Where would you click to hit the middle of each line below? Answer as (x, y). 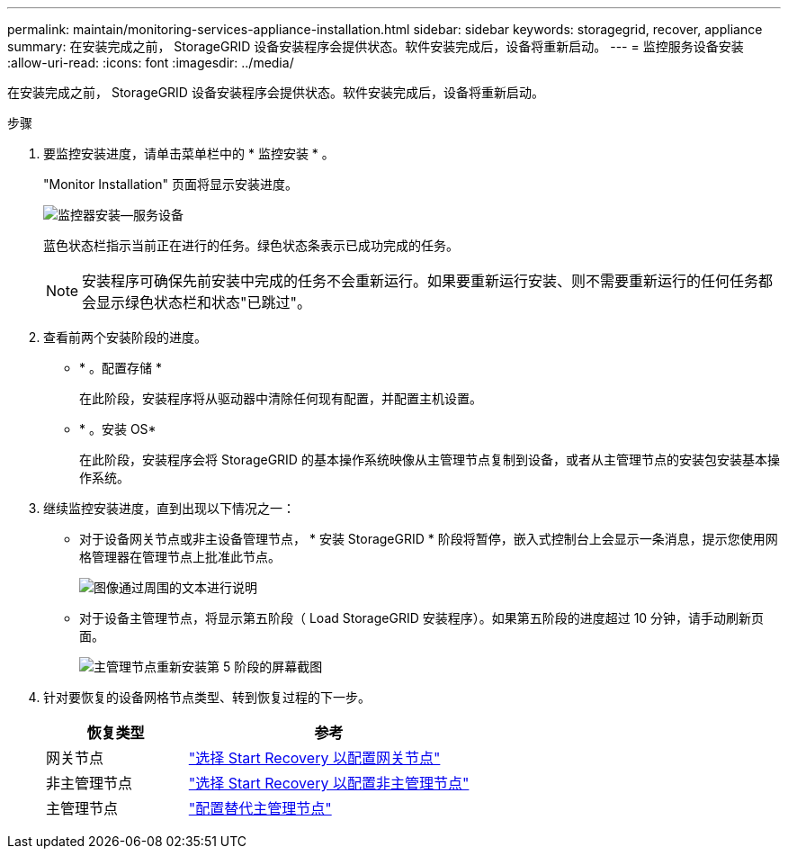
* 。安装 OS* (118, 429)
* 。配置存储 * (121, 368)
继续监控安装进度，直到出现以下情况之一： (169, 508)
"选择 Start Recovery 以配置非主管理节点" (329, 783)
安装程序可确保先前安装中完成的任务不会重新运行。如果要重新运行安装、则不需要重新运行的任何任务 (421, 281)
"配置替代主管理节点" (260, 808)
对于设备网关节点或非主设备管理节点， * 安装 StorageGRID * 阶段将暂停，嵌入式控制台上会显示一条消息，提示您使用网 (429, 539)
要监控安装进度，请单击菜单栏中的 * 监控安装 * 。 (189, 153)
